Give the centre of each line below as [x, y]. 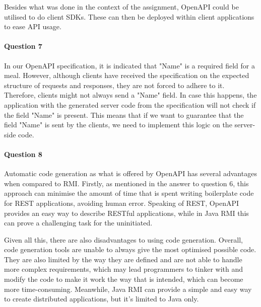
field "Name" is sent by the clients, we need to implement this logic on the [118, 125]
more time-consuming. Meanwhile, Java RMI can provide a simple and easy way [128, 289]
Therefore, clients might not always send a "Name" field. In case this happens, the [130, 95]
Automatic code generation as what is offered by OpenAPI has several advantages [130, 173]
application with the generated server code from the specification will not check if [130, 104]
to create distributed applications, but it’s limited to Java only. [102, 299]
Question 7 [23, 46]
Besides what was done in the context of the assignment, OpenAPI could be [121, 7]
